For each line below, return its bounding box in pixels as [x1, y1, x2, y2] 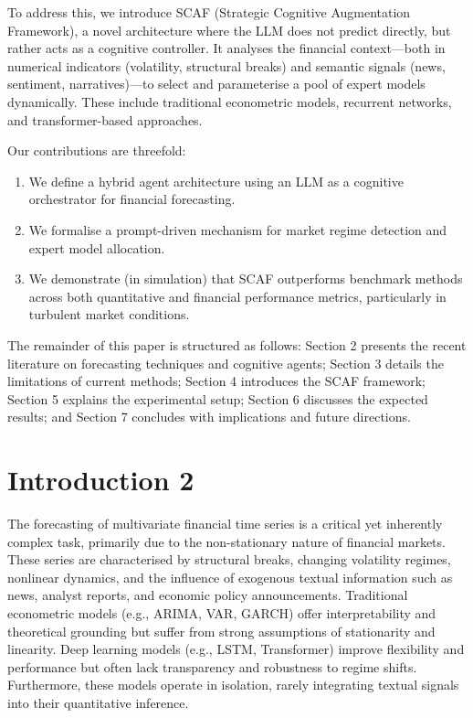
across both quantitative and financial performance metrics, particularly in [28, 286, 447, 305]
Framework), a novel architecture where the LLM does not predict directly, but [7, 20, 451, 39]
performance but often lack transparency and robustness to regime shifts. [7, 657, 417, 676]
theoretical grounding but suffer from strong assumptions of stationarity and [7, 621, 436, 640]
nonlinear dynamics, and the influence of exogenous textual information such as [7, 567, 453, 586]
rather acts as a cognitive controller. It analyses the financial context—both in [7, 38, 446, 58]
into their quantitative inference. [7, 692, 189, 712]
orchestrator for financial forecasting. [28, 189, 236, 209]
